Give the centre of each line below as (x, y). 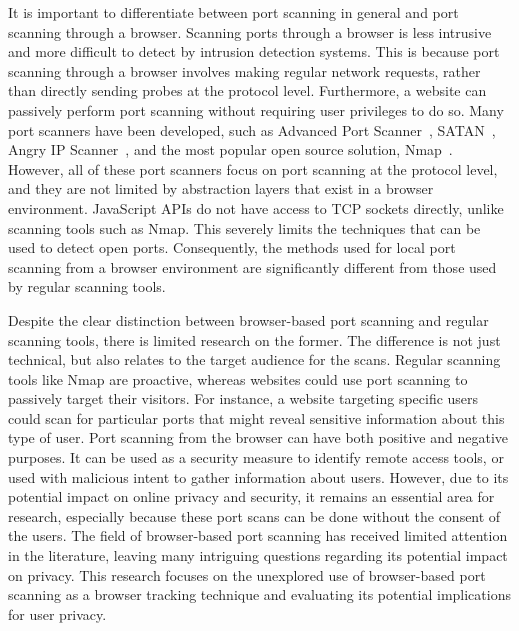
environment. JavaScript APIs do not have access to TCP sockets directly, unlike (256, 207)
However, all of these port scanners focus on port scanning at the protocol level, (253, 168)
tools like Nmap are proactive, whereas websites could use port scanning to (238, 378)
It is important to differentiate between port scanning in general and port (233, 12)
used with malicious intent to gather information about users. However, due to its (258, 476)
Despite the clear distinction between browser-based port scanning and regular (248, 319)
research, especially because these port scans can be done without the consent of (254, 515)
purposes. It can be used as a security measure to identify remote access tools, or (256, 457)
